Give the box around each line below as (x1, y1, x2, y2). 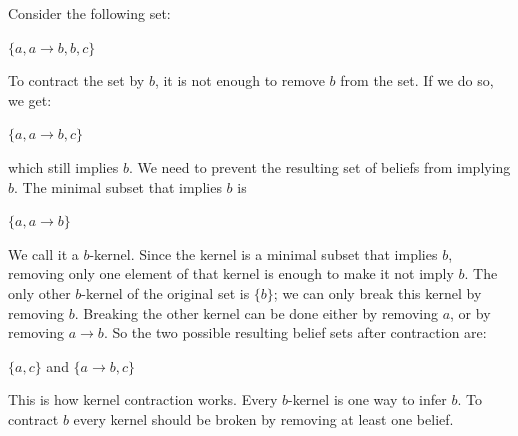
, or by (450, 302, 491, 323)
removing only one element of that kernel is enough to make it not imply (8, 263, 454, 284)
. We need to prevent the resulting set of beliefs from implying (128, 156, 511, 177)
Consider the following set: (8, 3, 171, 23)
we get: (8, 89, 52, 110)
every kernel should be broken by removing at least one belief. (73, 408, 454, 429)
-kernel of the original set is (81, 282, 250, 303)
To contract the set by (8, 70, 145, 91)
